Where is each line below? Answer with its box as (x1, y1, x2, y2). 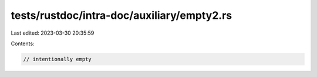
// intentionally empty (23, 56, 92, 62)
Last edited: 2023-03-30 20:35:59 (11, 29, 95, 36)
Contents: (11, 40, 35, 47)
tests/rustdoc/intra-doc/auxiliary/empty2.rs (11, 9, 232, 22)
